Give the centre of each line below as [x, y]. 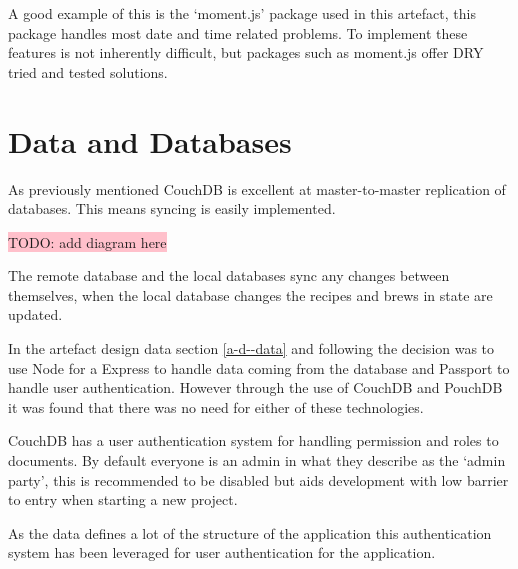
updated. [35, 314]
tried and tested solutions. [88, 71]
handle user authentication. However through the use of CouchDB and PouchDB [255, 387]
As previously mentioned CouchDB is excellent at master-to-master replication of [257, 188]
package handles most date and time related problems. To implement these [238, 32]
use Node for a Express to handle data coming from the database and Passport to [259, 367]
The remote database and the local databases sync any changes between [229, 275]
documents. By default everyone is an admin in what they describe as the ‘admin [257, 460]
